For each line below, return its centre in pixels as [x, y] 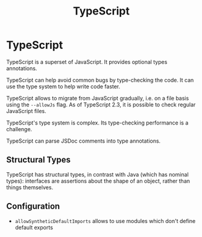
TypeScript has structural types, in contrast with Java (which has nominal [97, 174]
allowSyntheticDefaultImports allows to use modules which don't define [105, 221]
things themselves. [30, 187]
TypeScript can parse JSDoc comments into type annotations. [84, 141]
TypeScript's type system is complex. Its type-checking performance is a [97, 123]
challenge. [19, 129]
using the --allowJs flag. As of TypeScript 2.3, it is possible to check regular [101, 105]
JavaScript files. [26, 111]
